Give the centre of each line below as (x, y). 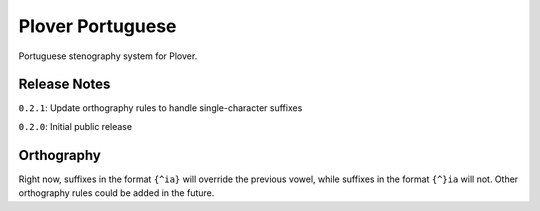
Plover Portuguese (97, 26)
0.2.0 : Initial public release (75, 126)
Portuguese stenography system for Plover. (108, 56)
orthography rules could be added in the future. (116, 193)
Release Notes (64, 84)
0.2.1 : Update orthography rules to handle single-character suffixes (160, 108)
